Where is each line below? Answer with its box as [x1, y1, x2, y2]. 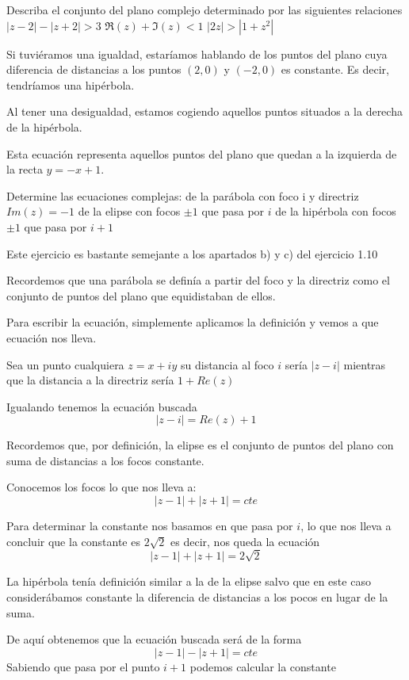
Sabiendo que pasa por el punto [6, 658, 160, 674]
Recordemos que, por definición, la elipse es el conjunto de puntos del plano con [6, 437, 394, 453]
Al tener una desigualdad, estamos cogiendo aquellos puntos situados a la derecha [6, 103, 403, 120]
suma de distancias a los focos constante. [6, 452, 204, 468]
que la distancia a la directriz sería [6, 372, 174, 388]
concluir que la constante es [6, 533, 140, 549]
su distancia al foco [180, 356, 274, 372]
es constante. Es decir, [281, 61, 389, 78]
